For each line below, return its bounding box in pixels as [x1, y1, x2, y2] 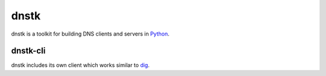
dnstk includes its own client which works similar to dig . [11, 62, 150, 69]
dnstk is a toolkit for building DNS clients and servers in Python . [11, 30, 170, 37]
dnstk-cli [11, 46, 46, 56]
